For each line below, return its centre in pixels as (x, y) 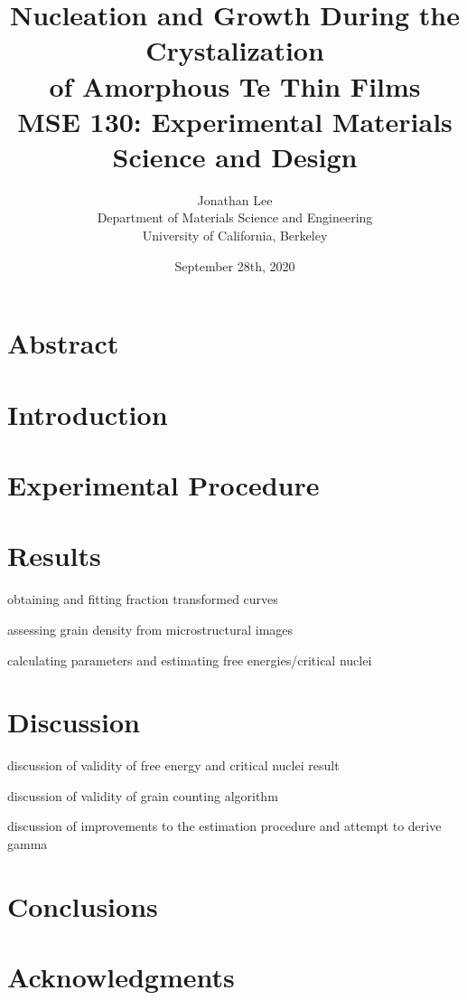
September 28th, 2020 (235, 265)
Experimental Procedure (163, 485)
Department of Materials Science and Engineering (235, 217)
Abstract (63, 343)
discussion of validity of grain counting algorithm (143, 795)
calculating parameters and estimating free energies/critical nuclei (190, 660)
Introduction (88, 414)
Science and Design (235, 156)
